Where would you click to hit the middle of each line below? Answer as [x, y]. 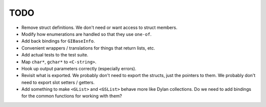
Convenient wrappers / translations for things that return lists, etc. [88, 48]
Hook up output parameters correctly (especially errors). [79, 68]
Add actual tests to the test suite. [55, 55]
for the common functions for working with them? [72, 96]
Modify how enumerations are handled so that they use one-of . [86, 34]
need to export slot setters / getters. [58, 82]
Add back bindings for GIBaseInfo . [58, 41]
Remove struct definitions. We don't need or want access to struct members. [99, 27]
